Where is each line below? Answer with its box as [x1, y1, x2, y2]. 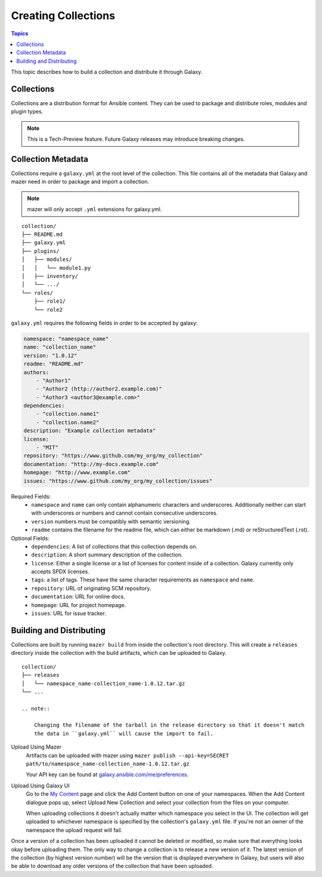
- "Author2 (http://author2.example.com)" [36, 386, 162, 392]
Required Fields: [11, 493, 51, 500]
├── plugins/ [21, 248, 60, 254]
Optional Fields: [11, 534, 50, 541]
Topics [11, 30, 29, 37]
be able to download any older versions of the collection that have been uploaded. [11, 863, 213, 870]
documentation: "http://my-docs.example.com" [23, 460, 159, 467]
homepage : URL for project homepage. [31, 601, 126, 608]
